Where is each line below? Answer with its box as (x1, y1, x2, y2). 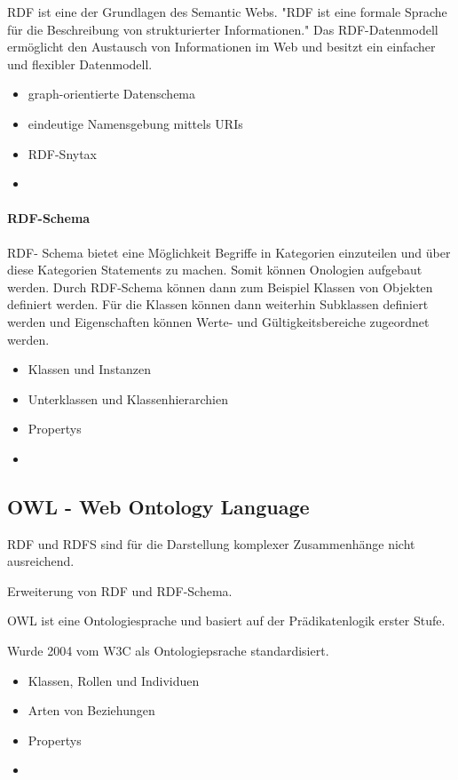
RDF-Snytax (28, 144, 98, 163)
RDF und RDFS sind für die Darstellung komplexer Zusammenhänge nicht (7, 534, 415, 553)
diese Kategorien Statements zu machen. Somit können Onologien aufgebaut (7, 260, 422, 279)
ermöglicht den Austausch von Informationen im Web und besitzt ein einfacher (7, 37, 436, 56)
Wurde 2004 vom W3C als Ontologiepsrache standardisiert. (7, 641, 329, 660)
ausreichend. (7, 552, 75, 570)
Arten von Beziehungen (28, 701, 155, 720)
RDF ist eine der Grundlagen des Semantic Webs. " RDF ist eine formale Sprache (7, 3, 447, 20)
